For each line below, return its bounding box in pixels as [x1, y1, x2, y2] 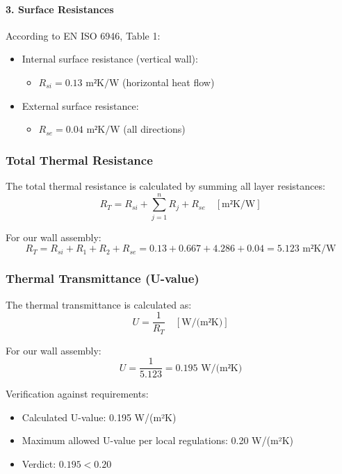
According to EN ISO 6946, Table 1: [6, 28, 161, 42]
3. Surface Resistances [6, 1, 114, 16]
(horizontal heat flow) [122, 74, 215, 89]
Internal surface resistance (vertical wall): [22, 51, 198, 66]
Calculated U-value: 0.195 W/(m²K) [22, 409, 177, 424]
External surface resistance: [22, 98, 139, 113]
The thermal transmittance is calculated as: [6, 297, 192, 311]
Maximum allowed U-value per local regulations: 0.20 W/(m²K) [22, 433, 293, 448]
